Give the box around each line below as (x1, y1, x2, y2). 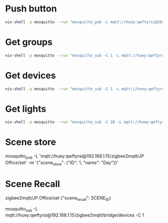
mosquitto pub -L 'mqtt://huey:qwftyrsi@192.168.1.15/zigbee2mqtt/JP (5, 153, 144, 160)
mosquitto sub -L (5, 205, 38, 213)
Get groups (5, 36, 52, 47)
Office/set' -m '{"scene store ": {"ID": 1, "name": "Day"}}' (5, 159, 118, 166)
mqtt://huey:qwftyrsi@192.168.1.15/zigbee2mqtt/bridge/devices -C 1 (5, 212, 144, 218)
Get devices (5, 69, 56, 81)
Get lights (5, 103, 46, 114)
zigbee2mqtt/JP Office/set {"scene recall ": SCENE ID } (5, 194, 111, 202)
